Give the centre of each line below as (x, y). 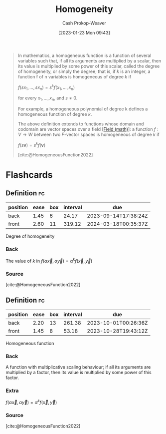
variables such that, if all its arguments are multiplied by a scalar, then (89, 60)
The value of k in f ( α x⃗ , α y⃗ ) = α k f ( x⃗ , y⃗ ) (49, 260)
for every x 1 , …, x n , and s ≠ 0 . (48, 99)
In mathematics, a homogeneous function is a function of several (84, 55)
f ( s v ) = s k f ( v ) (32, 145)
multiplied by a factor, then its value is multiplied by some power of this (79, 373)
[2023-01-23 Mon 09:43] (84, 32)
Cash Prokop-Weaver (84, 23)
